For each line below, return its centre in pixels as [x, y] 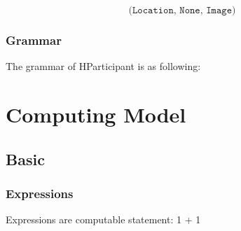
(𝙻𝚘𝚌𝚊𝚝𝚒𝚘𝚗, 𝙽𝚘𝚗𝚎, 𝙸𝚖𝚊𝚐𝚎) [182, 10]
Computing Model [96, 114]
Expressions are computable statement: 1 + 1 [103, 219]
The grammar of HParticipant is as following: [103, 66]
